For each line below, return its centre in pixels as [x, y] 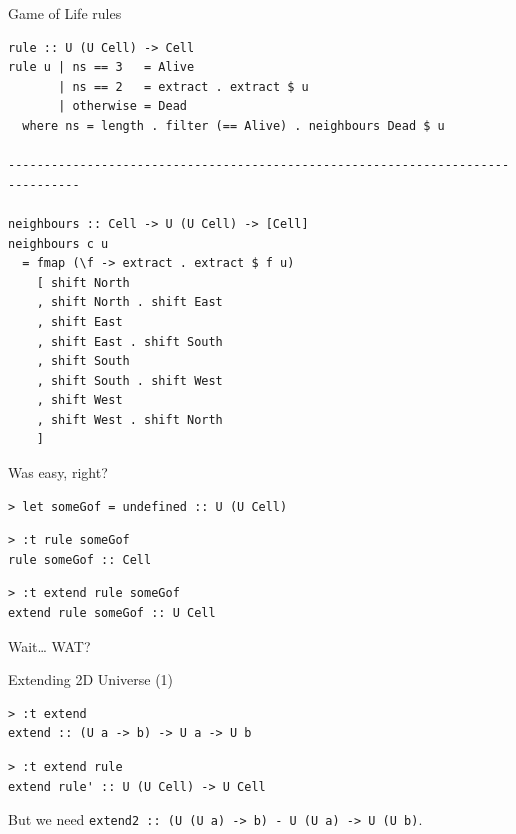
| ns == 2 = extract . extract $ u [183, 86]
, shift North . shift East [129, 302]
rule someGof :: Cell [80, 559]
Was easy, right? [58, 472]
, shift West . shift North [129, 419]
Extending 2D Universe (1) [91, 679]
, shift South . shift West [129, 380]
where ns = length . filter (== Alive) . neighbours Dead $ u [233, 125]
